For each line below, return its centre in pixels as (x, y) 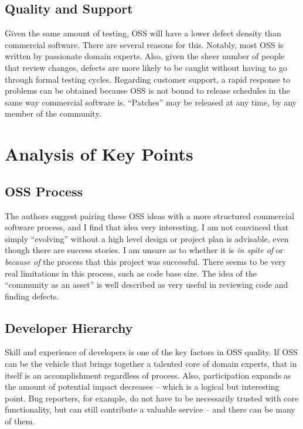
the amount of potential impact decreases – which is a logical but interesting (142, 387)
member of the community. (53, 113)
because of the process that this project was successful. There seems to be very (146, 261)
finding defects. (32, 296)
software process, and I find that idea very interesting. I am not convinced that (147, 227)
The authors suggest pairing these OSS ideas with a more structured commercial (149, 215)
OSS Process (44, 191)
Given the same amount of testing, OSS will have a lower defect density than (143, 33)
